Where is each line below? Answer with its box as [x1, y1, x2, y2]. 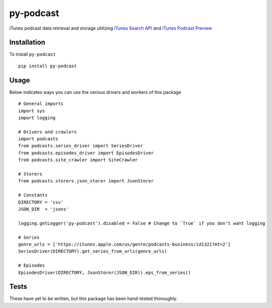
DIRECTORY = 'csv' [18, 199, 64, 205]
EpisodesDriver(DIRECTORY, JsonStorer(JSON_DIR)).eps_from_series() [18, 269, 191, 275]
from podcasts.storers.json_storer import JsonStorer [18, 178, 154, 184]
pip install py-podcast [18, 63, 77, 69]
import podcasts [18, 136, 58, 142]
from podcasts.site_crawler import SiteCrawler [18, 157, 138, 163]
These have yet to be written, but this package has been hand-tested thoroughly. [9, 295, 178, 301]
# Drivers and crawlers [18, 129, 77, 135]
